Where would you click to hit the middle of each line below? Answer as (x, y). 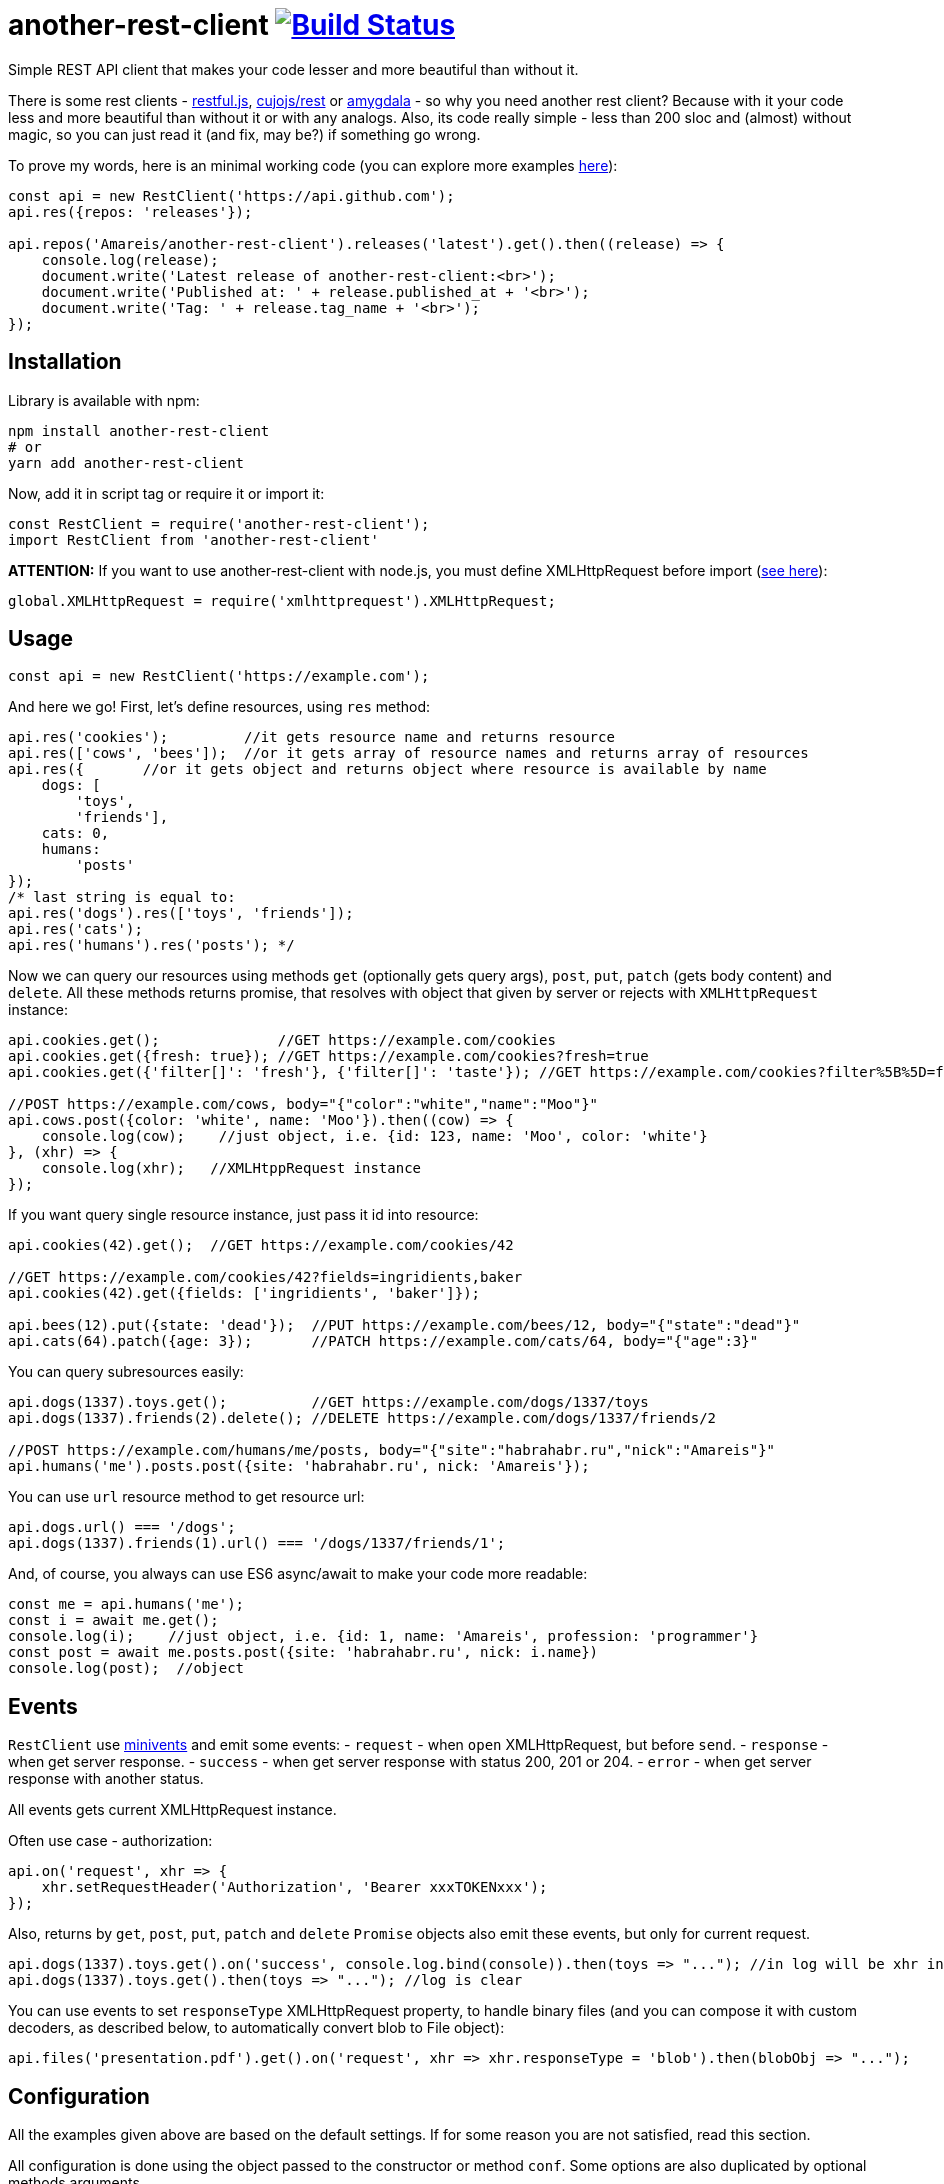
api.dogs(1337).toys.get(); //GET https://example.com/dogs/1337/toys (328, 1402)
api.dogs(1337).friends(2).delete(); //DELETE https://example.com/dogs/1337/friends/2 (362, 1418)
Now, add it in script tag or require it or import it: (166, 493)
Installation (65, 362)
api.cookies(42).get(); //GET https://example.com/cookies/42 (261, 1245)
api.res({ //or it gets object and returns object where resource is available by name (387, 769)
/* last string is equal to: (122, 897)
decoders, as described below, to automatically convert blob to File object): (256, 2028)
